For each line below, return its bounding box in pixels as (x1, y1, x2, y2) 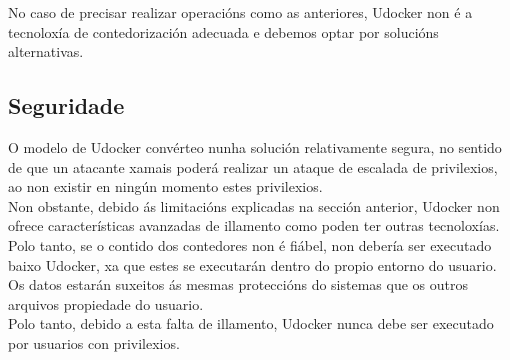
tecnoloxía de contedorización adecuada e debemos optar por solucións (8, 21, 439, 42)
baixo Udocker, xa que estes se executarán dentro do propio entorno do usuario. (8, 254, 497, 275)
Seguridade (8, 90, 125, 121)
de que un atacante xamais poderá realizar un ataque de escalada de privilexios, (8, 156, 498, 177)
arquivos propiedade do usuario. (8, 293, 204, 314)
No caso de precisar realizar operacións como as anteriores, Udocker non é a (8, 2, 473, 22)
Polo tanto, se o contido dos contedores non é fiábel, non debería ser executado (8, 234, 492, 255)
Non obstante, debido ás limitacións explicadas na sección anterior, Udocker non (8, 195, 500, 216)
